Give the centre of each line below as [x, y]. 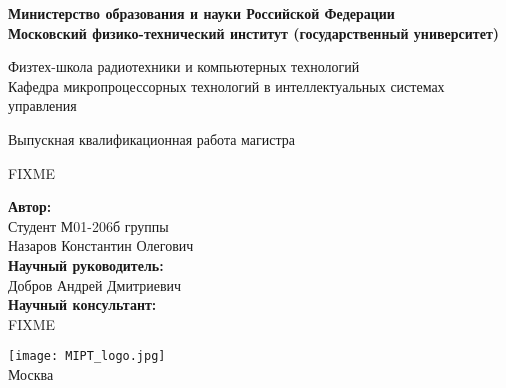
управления [42, 105]
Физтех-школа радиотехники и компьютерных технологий [184, 66]
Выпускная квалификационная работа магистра [151, 138]
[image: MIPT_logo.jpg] [87, 356]
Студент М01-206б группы [88, 225]
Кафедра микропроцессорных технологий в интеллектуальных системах [226, 85]
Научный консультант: [82, 304]
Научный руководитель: [86, 264]
